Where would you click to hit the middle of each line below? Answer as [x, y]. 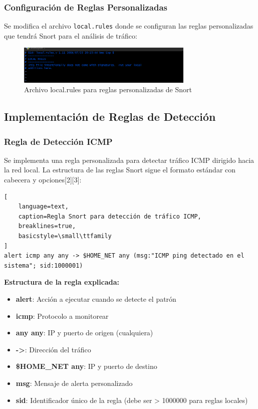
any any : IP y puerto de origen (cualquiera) [84, 333]
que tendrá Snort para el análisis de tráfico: [71, 35]
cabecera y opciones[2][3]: [43, 180]
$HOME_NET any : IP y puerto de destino [86, 366]
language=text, [43, 207]
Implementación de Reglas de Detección [110, 117]
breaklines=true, [47, 226]
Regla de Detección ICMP [58, 141]
